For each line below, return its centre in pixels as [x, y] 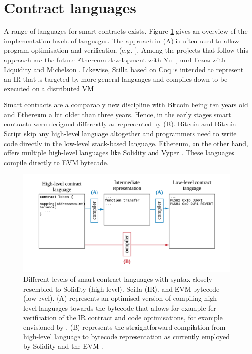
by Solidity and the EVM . [63, 346]
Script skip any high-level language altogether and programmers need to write [120, 134]
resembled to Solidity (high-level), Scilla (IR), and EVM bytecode [122, 288]
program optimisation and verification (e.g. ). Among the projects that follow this [126, 50]
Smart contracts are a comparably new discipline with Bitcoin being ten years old [126, 105]
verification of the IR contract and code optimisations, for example [123, 317]
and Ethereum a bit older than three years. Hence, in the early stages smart [117, 114]
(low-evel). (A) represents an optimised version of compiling [113, 298]
